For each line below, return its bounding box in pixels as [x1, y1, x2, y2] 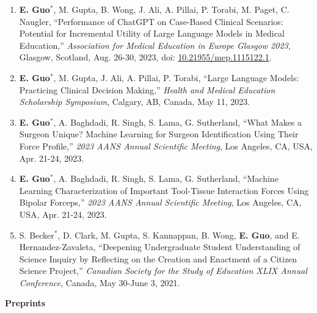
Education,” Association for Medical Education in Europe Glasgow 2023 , [19, 38, 291, 51]
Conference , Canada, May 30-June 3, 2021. [19, 276, 180, 289]
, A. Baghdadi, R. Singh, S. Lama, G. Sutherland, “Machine [53, 172, 279, 185]
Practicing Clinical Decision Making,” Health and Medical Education [19, 83, 275, 96]
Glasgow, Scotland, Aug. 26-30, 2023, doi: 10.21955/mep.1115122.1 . [19, 51, 272, 63]
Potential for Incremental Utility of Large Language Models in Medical [19, 27, 285, 40]
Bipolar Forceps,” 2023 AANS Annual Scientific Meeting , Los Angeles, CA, [19, 196, 302, 209]
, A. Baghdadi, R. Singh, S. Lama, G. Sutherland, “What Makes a [53, 115, 302, 128]
